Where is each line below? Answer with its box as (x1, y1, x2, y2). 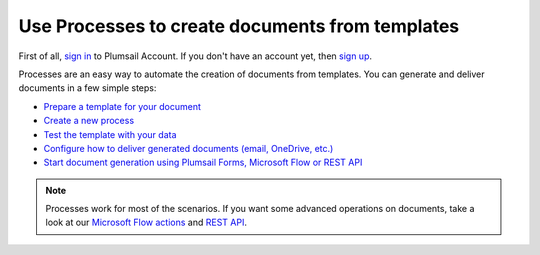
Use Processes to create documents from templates (18, 15, 460, 37)
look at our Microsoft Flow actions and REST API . (45, 216, 247, 229)
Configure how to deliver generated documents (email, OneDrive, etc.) (43, 142, 334, 154)
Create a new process (43, 115, 135, 127)
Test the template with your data (43, 128, 177, 140)
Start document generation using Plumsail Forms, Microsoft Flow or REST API (43, 156, 363, 169)
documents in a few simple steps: (18, 82, 157, 94)
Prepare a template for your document (43, 100, 202, 112)
